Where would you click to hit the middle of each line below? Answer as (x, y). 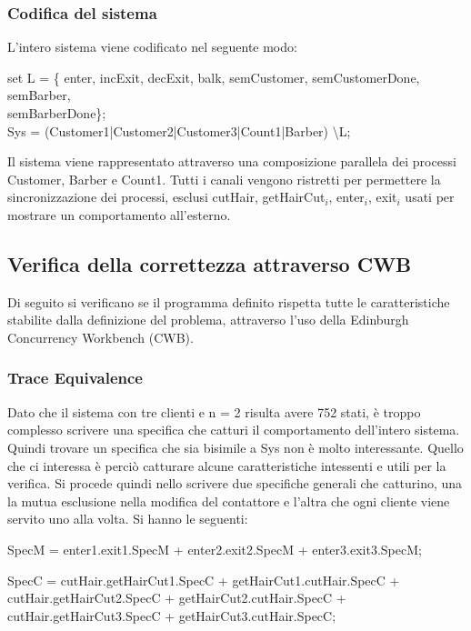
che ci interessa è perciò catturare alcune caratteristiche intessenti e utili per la (227, 465)
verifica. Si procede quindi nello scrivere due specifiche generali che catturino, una (235, 483)
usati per (430, 197)
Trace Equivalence (75, 378)
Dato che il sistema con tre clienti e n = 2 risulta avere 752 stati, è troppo (214, 411)
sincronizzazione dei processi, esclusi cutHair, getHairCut (166, 197)
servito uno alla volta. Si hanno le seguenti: (128, 519)
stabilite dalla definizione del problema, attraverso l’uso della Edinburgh (208, 320)
